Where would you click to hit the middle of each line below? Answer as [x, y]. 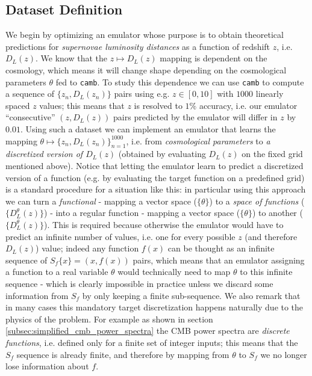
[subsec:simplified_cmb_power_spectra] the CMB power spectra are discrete [148, 331]
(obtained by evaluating [162, 154]
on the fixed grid [272, 154]
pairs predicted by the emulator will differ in [195, 117]
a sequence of [30, 94]
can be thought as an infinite [221, 248]
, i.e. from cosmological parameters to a [198, 140]
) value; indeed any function [87, 248]
